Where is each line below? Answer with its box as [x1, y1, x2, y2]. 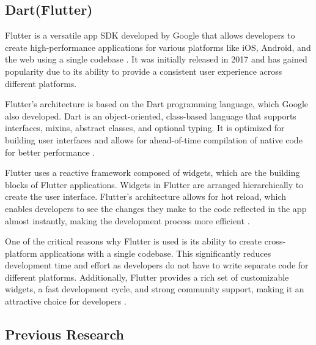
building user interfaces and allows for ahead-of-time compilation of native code [5, 133, 303, 146]
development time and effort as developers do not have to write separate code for [5, 259, 309, 271]
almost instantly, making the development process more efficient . [5, 214, 250, 227]
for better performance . [5, 145, 95, 158]
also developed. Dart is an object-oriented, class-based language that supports [5, 109, 296, 122]
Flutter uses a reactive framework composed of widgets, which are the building [5, 166, 300, 179]
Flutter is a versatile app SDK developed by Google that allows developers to [5, 29, 295, 42]
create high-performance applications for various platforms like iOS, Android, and [5, 40, 311, 53]
